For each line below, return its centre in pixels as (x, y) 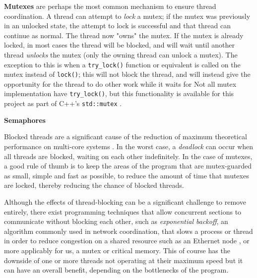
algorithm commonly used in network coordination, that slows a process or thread (128, 231)
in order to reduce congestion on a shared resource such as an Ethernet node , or (127, 241)
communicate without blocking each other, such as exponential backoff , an (116, 221)
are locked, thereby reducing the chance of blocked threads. (94, 185)
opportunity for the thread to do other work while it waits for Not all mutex (120, 83)
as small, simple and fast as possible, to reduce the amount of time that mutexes (127, 175)
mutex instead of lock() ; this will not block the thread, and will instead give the (127, 74)
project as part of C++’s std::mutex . (63, 103)
